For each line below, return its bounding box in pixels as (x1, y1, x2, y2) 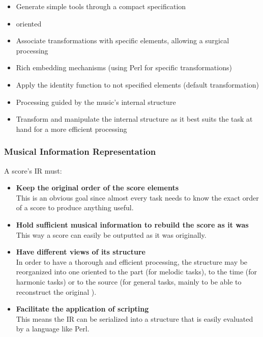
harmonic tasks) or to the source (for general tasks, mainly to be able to (16, 276, 242, 287)
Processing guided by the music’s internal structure (16, 96, 176, 107)
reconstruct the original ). (16, 286, 97, 297)
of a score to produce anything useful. (16, 202, 134, 213)
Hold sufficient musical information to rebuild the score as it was (16, 219, 249, 230)
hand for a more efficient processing (16, 123, 127, 134)
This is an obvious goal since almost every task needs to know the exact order (16, 192, 259, 203)
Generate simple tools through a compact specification (16, 1, 186, 11)
